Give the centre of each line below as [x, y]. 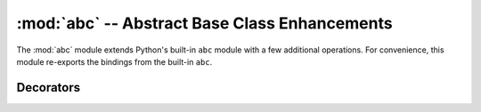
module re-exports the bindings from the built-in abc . [114, 61]
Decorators [49, 88]
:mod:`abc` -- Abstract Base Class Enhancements [204, 23]
